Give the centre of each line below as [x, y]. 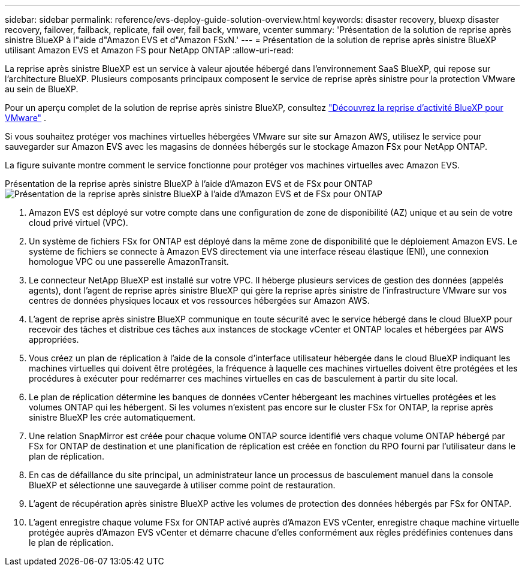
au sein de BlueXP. [42, 89]
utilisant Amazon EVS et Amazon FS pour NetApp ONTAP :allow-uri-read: [149, 50]
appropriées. [54, 339]
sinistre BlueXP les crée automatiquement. [112, 417]
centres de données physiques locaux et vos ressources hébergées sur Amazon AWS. [199, 300]
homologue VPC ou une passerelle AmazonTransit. [129, 262]
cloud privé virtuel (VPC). [79, 223]
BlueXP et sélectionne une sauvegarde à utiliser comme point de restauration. [182, 485]
